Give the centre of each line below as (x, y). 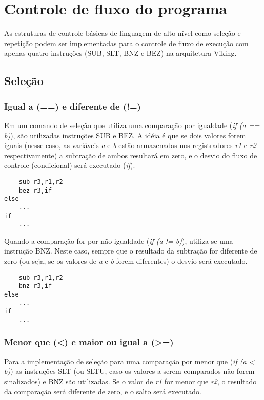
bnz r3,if (35, 286)
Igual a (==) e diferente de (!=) (73, 106)
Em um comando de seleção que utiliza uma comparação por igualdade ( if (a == (132, 125)
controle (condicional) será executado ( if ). (70, 165)
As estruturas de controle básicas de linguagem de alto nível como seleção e (123, 33)
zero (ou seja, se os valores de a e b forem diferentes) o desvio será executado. (126, 261)
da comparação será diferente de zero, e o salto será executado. (103, 391)
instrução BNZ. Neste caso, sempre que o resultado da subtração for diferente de (131, 251)
